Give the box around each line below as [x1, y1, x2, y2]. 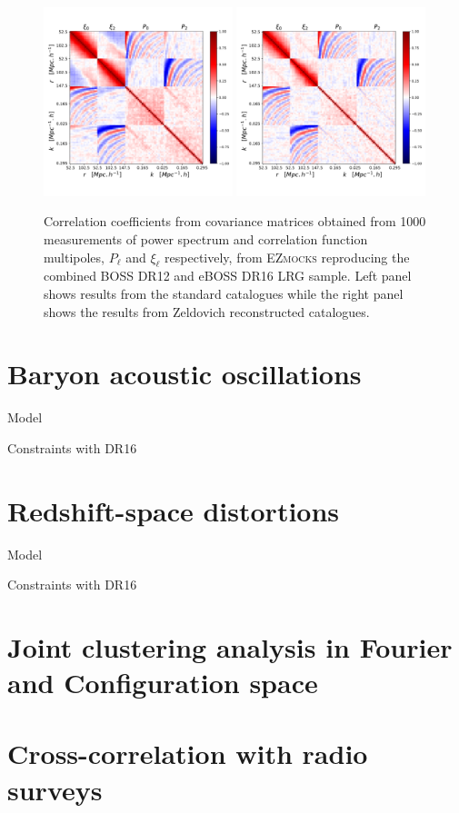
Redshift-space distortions [7, 491, 340, 529]
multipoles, [44, 247, 105, 266]
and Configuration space [7, 664, 318, 701]
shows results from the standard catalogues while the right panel [44, 283, 404, 302]
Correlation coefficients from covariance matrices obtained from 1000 [44, 212, 426, 231]
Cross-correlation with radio [7, 735, 368, 772]
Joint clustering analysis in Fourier [7, 628, 453, 665]
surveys [7, 770, 103, 808]
